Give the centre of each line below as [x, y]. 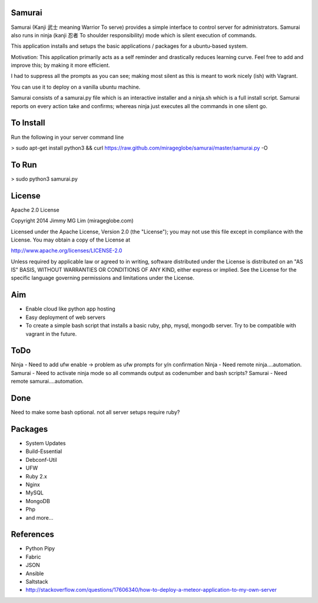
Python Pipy [40, 549]
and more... [39, 517]
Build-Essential [44, 451]
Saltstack [37, 582]
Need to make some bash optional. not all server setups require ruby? [95, 412]
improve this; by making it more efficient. [60, 66]
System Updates [46, 444]
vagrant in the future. [51, 334]
